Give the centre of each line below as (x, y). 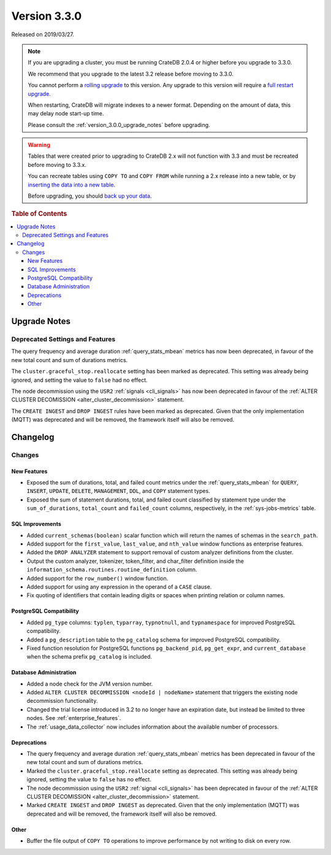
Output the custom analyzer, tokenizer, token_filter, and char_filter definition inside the (135, 561)
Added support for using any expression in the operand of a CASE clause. (119, 587)
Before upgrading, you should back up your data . (90, 196)
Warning (39, 145)
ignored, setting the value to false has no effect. (89, 780)
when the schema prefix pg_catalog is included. (89, 657)
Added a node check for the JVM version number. (90, 684)
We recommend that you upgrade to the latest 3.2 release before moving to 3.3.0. (131, 74)
